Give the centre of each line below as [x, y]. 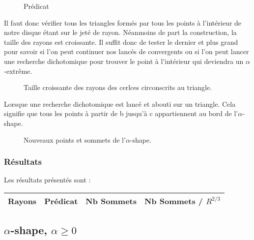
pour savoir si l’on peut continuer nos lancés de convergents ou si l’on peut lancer [127, 51]
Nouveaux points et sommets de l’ [75, 139]
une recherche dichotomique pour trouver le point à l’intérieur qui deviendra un [124, 61]
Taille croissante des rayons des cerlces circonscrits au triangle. [118, 87]
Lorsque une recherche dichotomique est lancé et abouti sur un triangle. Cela [120, 104]
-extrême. [18, 71]
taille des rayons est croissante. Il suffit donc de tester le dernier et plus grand [121, 42]
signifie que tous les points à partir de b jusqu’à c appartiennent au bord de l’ [121, 113]
